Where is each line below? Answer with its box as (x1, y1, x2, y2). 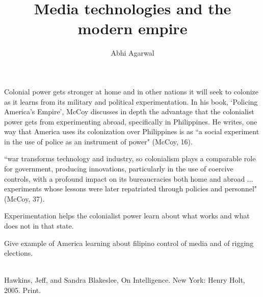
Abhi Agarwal (111, 47, 154, 58)
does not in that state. (4, 220, 74, 231)
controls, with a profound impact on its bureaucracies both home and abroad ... (4, 173, 253, 184)
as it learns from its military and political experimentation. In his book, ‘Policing (4, 96, 258, 107)
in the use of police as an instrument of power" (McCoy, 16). (4, 136, 193, 146)
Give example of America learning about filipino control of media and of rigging (4, 237, 254, 248)
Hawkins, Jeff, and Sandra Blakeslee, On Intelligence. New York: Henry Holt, (4, 275, 245, 285)
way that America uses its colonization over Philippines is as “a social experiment (4, 126, 259, 137)
